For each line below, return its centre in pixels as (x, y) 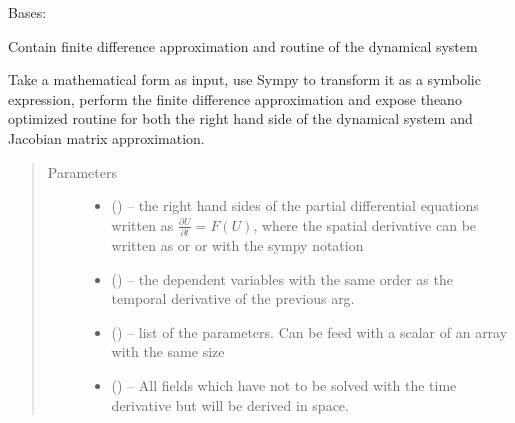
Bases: (27, 12)
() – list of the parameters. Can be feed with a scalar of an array (309, 331)
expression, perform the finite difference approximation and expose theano (235, 98)
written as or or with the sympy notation (237, 245)
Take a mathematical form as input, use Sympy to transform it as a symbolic (244, 79)
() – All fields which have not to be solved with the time (284, 385)
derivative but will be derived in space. (230, 404)
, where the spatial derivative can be (365, 224)
